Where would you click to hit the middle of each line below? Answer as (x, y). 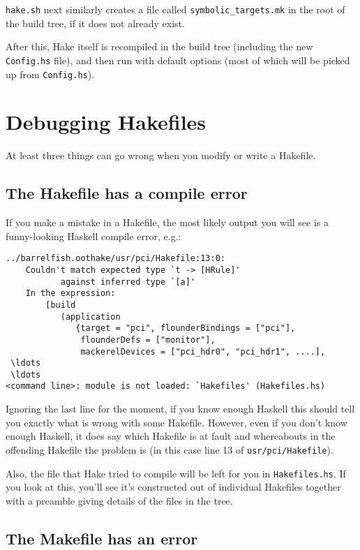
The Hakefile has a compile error (127, 193)
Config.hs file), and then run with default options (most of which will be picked (178, 60)
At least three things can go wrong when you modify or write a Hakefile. (161, 155)
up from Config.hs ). (50, 74)
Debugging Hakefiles (106, 122)
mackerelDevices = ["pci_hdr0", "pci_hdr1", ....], (203, 351)
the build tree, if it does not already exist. (95, 23)
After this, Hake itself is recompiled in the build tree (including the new (159, 46)
